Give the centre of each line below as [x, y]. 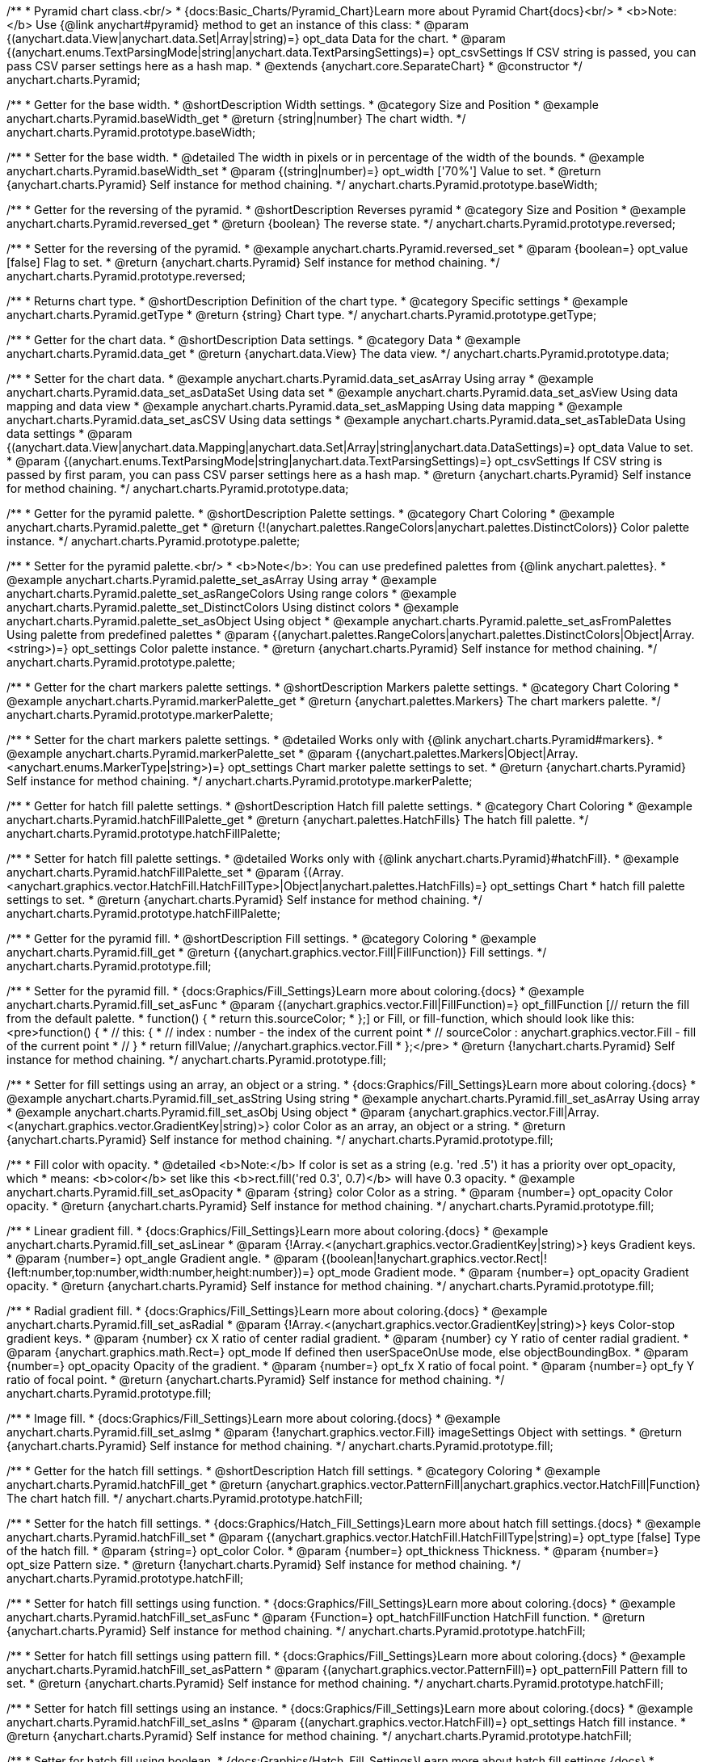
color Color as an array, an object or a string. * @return [419, 1126]
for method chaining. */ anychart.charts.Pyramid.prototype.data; [178, 488]
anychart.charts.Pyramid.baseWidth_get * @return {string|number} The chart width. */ [236, 118]
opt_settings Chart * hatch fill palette [587, 886]
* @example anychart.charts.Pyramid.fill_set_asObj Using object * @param [206, 1112]
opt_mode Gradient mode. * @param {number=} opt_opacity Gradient [503, 1272]
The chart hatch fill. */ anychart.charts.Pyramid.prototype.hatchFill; [185, 1498]
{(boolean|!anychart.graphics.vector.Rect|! [434, 1258]
